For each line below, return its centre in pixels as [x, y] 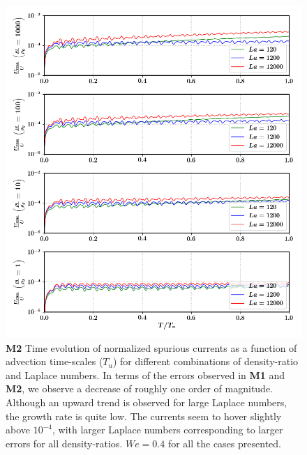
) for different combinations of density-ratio [205, 361]
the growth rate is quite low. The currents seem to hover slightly [144, 416]
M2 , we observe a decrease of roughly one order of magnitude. [140, 388]
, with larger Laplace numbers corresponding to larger [167, 430]
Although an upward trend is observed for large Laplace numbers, [147, 402]
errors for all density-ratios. [64, 443]
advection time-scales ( [54, 361]
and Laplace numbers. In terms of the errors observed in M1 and [145, 375]
